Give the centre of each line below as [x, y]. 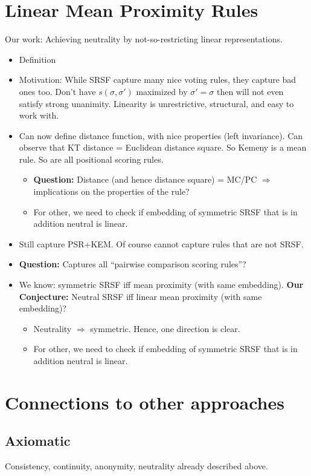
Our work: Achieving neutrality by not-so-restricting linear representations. [144, 39]
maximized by [162, 91]
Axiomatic [38, 441]
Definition [37, 59]
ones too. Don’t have [57, 91]
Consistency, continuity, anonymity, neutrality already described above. [136, 466]
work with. [39, 115]
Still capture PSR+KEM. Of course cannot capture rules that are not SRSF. [161, 243]
